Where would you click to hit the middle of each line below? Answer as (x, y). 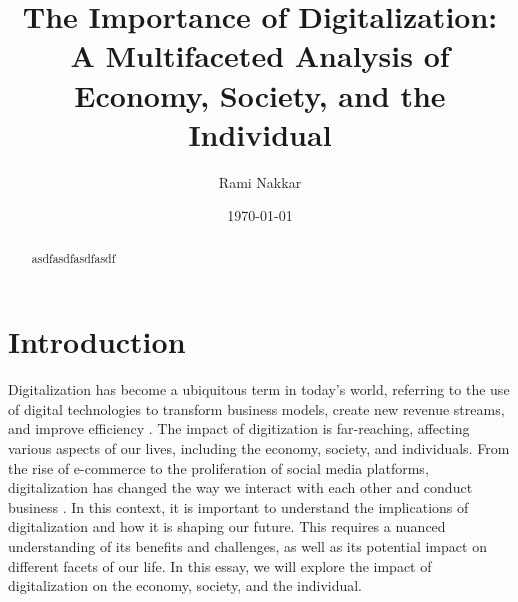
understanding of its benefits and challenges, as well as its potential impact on (247, 546)
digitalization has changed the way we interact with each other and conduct (240, 487)
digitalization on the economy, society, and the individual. (185, 585)
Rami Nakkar (260, 181)
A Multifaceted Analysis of (260, 55)
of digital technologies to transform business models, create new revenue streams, (256, 408)
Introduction (97, 341)
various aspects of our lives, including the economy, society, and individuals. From (259, 448)
